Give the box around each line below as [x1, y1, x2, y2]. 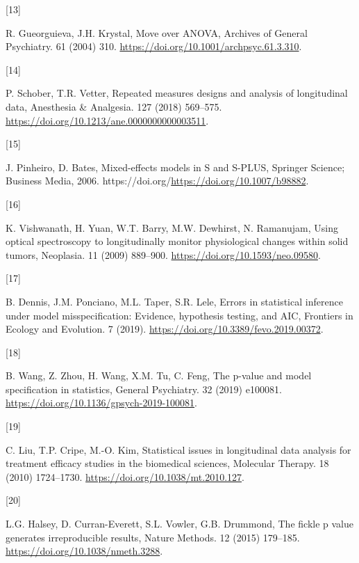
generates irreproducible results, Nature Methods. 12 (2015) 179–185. [6, 530, 300, 544]
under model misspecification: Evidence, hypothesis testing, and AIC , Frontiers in [6, 308, 353, 322]
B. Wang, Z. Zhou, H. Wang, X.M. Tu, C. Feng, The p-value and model [6, 368, 312, 383]
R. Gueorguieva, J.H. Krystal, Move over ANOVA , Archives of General [6, 25, 308, 40]
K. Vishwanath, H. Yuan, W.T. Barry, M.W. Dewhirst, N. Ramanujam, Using [6, 220, 338, 235]
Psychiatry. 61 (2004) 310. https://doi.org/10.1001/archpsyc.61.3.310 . [6, 39, 302, 54]
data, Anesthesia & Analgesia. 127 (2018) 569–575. [6, 99, 222, 113]
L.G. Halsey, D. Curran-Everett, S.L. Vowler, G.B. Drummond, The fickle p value [6, 516, 353, 531]
